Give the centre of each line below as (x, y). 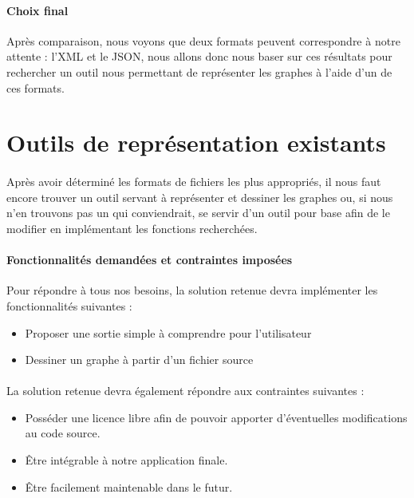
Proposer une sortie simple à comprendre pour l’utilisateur (168, 332)
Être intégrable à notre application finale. (126, 460)
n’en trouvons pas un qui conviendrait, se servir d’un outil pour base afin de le (198, 213)
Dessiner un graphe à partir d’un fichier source (139, 360)
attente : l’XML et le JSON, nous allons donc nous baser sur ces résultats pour (199, 56)
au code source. (63, 433)
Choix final (37, 10)
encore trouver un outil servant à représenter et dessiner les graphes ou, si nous (200, 197)
